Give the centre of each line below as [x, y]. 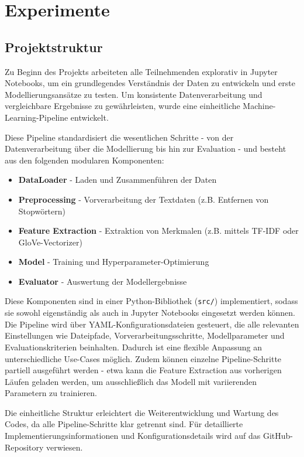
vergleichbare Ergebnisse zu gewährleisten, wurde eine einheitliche [122, 106]
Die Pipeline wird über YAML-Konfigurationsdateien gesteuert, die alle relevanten [152, 324]
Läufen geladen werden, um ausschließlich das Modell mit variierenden [131, 381]
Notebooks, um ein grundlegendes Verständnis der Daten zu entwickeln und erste [150, 83]
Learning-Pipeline [37, 117]
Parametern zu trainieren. [51, 393]
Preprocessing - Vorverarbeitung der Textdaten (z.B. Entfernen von [144, 199]
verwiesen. [65, 447]
